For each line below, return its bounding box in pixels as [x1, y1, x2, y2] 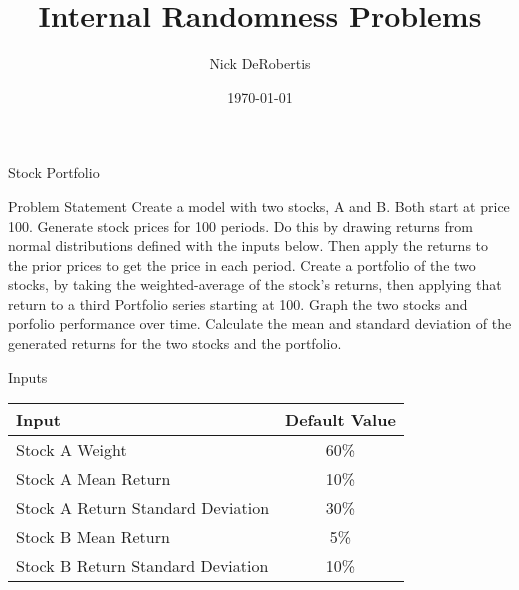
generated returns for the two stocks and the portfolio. [8, 333, 342, 354]
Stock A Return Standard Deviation [16, 496, 270, 520]
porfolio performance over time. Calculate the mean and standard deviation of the [8, 313, 512, 334]
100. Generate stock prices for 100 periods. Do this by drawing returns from [8, 215, 473, 236]
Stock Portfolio [8, 162, 100, 183]
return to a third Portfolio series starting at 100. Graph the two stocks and [8, 293, 468, 314]
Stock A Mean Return [16, 467, 171, 491]
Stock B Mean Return [16, 525, 170, 549]
